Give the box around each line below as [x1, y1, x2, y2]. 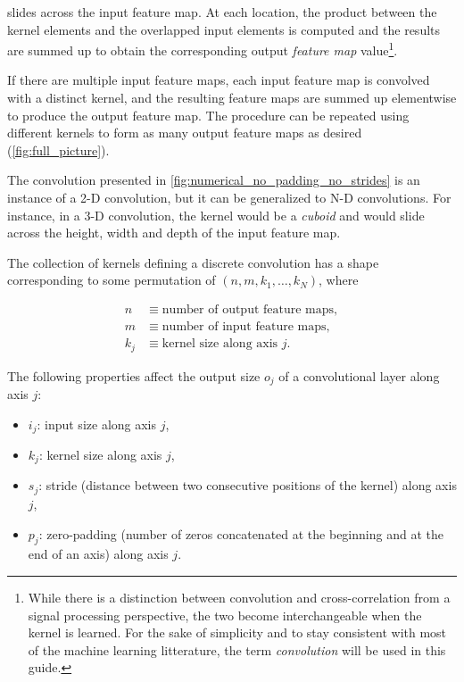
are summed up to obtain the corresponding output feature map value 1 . [7, 38, 398, 59]
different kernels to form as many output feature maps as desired [7, 123, 362, 142]
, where [319, 270, 359, 289]
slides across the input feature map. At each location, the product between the [7, 3, 437, 21]
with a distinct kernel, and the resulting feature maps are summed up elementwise [7, 88, 457, 107]
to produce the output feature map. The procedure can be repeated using [7, 105, 410, 124]
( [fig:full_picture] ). [7, 140, 110, 159]
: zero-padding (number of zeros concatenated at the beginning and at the [38, 524, 443, 543]
